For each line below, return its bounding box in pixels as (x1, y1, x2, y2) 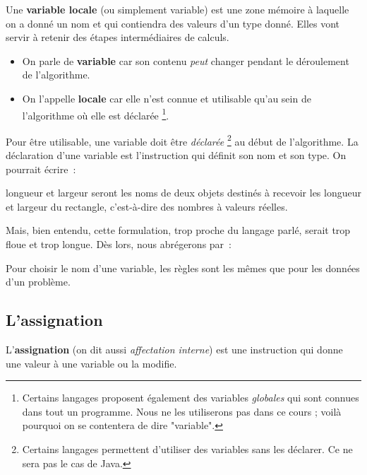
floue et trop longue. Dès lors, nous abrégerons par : (6, 237, 231, 252)
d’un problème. (6, 274, 71, 289)
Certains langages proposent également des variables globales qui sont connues (22, 390, 359, 405)
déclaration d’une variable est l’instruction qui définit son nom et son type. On (6, 148, 347, 163)
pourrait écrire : (6, 161, 76, 176)
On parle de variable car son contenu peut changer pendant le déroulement (22, 53, 349, 68)
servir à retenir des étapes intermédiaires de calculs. (6, 30, 229, 45)
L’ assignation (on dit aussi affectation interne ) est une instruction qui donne (6, 342, 343, 357)
